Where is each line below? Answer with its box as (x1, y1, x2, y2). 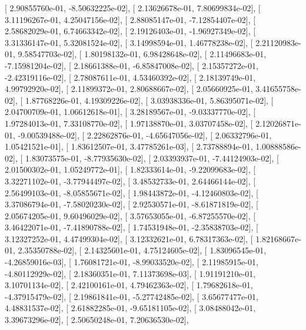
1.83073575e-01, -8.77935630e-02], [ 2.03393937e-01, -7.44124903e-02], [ (25, 151, 279, 164)
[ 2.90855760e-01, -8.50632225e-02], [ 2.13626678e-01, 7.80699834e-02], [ (5, 2, 261, 14)
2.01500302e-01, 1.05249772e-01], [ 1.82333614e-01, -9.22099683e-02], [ (5, 163, 256, 176)
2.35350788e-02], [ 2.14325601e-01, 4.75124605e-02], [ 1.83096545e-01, (18, 244, 267, 256)
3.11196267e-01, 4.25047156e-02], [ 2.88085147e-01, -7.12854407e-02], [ (5, 13, 256, 25)
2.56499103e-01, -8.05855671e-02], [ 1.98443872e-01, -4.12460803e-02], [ (5, 186, 258, 199)
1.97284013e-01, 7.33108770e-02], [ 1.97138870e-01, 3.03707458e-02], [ (5, 117, 253, 129)
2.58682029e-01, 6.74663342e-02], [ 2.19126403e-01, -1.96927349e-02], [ (5, 25, 256, 37)
